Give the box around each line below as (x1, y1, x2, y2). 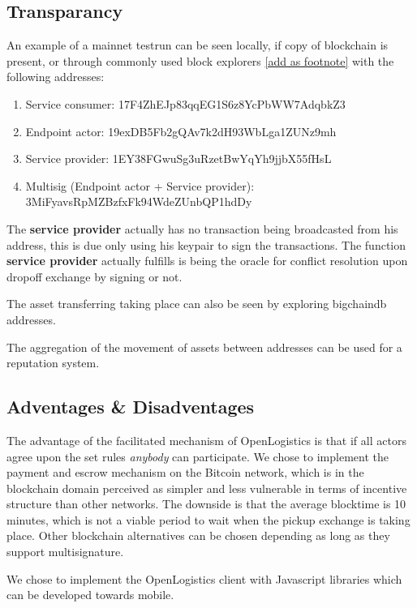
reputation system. (6, 354, 100, 371)
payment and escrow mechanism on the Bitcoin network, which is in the (6, 464, 364, 481)
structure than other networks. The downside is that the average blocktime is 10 (6, 495, 406, 512)
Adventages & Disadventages (6, 394, 255, 419)
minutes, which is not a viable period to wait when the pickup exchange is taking (6, 511, 411, 528)
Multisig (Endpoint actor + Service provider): (25, 177, 255, 194)
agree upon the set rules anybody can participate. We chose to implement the (6, 447, 389, 465)
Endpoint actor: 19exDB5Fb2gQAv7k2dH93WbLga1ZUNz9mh (25, 122, 337, 139)
